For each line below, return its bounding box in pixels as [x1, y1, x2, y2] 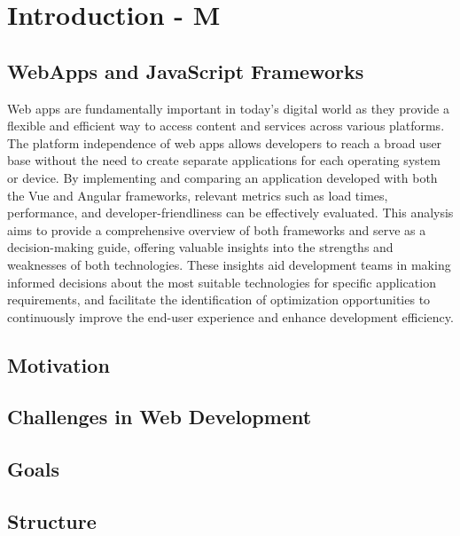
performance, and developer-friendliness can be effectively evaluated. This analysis [7, 203, 454, 222]
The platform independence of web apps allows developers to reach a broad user [7, 133, 442, 152]
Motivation [7, 351, 110, 378]
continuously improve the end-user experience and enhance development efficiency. [7, 307, 454, 326]
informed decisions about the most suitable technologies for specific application [7, 272, 436, 291]
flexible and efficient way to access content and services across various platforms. [7, 116, 445, 135]
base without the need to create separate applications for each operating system [7, 151, 441, 169]
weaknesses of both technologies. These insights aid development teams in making [7, 255, 451, 273]
